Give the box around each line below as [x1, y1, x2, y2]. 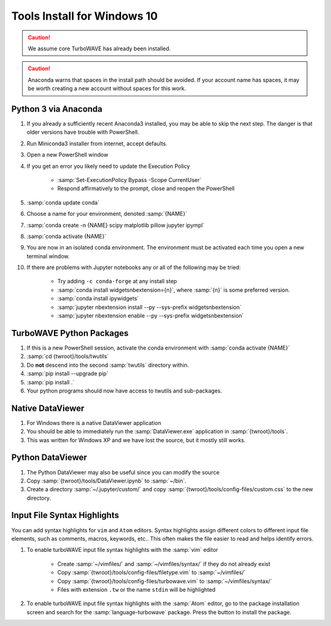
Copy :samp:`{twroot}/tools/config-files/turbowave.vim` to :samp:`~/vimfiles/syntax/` [57, 577, 272, 585]
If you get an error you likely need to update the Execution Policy [26, 162, 190, 170]
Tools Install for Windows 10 [11, 9, 158, 23]
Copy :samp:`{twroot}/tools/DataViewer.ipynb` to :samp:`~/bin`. [26, 477, 187, 484]
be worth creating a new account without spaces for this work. [28, 85, 186, 92]
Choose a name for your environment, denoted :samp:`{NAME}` [26, 210, 188, 218]
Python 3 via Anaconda [11, 104, 103, 114]
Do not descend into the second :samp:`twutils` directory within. [26, 361, 189, 368]
